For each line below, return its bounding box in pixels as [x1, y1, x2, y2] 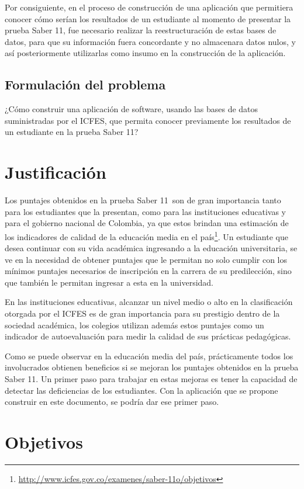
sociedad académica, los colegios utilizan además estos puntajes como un [5, 318, 264, 331]
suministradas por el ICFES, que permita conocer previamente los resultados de [5, 114, 291, 126]
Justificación [5, 160, 106, 184]
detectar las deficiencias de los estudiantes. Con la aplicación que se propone [5, 384, 278, 396]
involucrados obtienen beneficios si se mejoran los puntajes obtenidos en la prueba [5, 361, 299, 373]
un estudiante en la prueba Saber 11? [5, 126, 139, 138]
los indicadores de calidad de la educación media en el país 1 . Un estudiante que [5, 228, 288, 242]
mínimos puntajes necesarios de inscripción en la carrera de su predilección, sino [5, 265, 292, 277]
